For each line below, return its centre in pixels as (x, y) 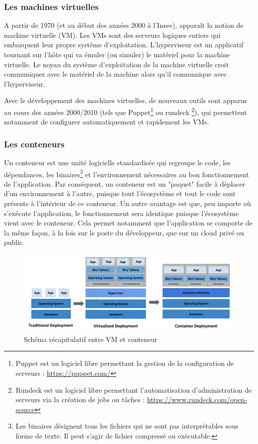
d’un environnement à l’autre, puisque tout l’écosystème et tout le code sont (120, 193)
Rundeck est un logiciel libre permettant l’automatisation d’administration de (134, 389)
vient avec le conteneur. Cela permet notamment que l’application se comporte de (129, 223)
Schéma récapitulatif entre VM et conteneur (91, 339)
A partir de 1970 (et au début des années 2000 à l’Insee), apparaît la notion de (124, 25)
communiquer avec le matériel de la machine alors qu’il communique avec (115, 74)
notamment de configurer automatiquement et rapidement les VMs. (107, 122)
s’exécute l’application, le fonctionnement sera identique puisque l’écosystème (121, 213)
